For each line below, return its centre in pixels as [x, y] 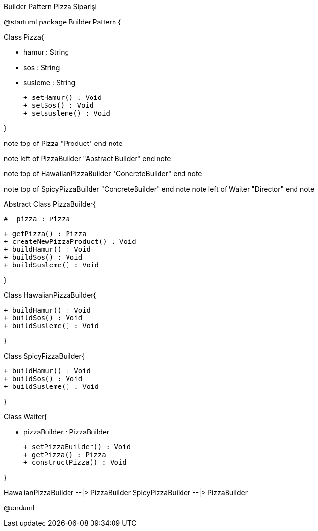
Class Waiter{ [26, 417]
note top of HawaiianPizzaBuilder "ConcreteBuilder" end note [103, 174]
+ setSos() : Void [59, 105]
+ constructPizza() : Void [75, 462]
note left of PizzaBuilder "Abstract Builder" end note [88, 158]
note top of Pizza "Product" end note [63, 143]
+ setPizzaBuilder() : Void [77, 447]
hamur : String [46, 52]
